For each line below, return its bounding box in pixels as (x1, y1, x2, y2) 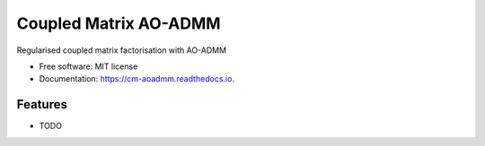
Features (16, 97, 67, 112)
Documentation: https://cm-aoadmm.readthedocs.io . (39, 73, 235, 84)
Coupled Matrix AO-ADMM (16, 13, 221, 33)
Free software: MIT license (39, 61, 138, 72)
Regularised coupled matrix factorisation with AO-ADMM (16, 45, 227, 56)
